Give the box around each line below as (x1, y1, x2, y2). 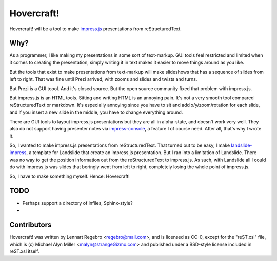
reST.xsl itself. (9, 248, 39, 254)
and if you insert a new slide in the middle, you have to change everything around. (9, 109, 183, 115)
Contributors (9, 221, 52, 229)
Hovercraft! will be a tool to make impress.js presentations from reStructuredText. (9, 26, 182, 32)
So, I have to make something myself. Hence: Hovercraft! (9, 173, 130, 179)
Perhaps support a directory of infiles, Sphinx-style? (22, 200, 133, 206)
